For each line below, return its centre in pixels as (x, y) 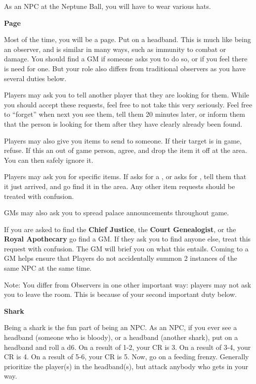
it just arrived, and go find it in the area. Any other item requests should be (120, 186)
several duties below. (35, 78)
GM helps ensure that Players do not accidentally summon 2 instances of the (121, 258)
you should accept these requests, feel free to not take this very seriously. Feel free (128, 104)
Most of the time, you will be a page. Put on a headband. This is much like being (128, 39)
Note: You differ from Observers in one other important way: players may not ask (128, 284)
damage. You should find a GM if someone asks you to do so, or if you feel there (126, 59)
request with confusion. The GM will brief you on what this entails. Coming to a (126, 248)
